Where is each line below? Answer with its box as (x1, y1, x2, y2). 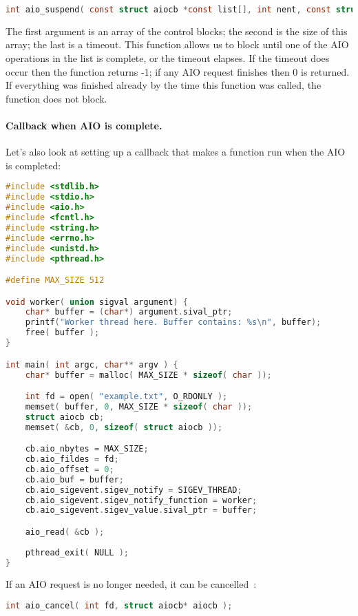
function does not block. (6, 91, 107, 105)
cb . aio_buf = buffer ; (25, 474, 124, 485)
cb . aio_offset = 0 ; (25, 464, 114, 474)
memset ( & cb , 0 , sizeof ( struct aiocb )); (25, 422, 223, 432)
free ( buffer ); (25, 328, 100, 338)
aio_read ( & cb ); (25, 527, 105, 537)
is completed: (6, 158, 61, 172)
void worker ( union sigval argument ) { (6, 297, 188, 307)
